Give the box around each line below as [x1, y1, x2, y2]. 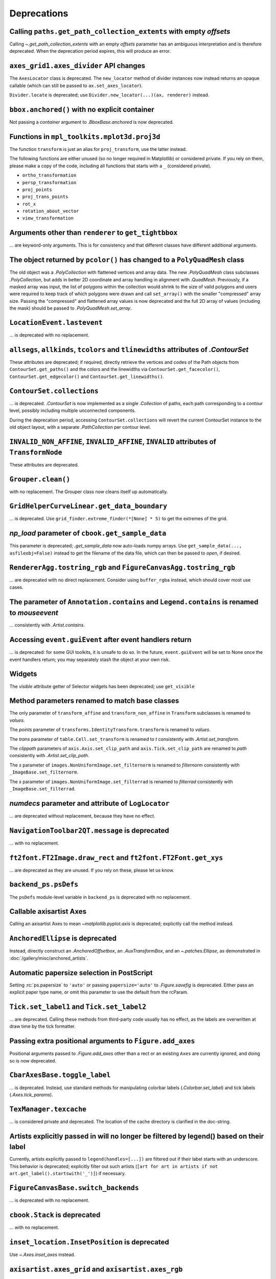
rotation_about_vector [22, 208, 79, 214]
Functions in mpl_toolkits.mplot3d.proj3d [9, 132, 160, 141]
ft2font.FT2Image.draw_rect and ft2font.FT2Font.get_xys [9, 853, 223, 862]
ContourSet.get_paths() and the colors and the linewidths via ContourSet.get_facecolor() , [9, 366, 220, 372]
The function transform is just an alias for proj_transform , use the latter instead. [9, 146, 187, 152]
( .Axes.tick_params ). [9, 1091, 53, 1097]
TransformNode [9, 448, 62, 457]
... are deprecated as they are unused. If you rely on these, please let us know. [9, 867, 174, 873]
